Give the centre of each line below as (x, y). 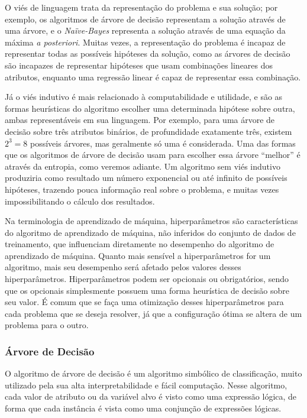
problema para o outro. (47, 325)
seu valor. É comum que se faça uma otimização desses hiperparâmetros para (144, 302)
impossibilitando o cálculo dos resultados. (80, 201)
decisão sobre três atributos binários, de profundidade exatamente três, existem (148, 131)
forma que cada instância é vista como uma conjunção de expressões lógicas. (143, 408)
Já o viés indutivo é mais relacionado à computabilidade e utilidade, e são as (144, 97)
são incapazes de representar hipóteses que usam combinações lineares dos (139, 65)
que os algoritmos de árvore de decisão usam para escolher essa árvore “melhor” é (153, 155)
